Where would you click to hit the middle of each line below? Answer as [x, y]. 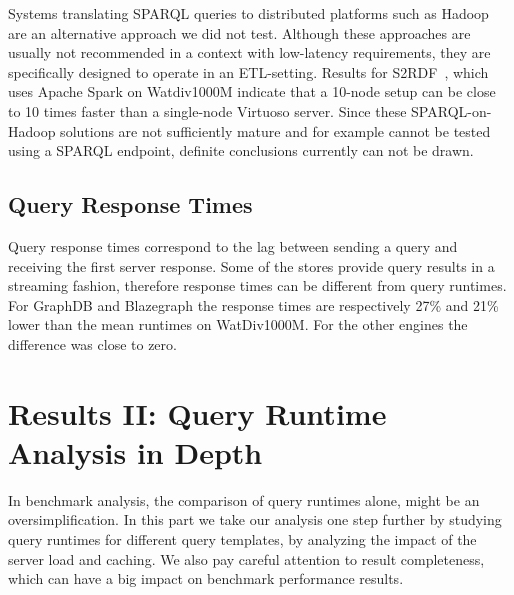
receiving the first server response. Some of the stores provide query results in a [251, 265]
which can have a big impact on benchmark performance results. [206, 578]
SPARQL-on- [451, 110]
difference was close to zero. [92, 343]
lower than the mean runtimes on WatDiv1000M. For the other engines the [238, 324]
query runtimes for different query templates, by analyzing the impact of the [242, 539]
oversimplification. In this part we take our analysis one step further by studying [255, 519]
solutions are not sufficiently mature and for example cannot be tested [275, 130]
